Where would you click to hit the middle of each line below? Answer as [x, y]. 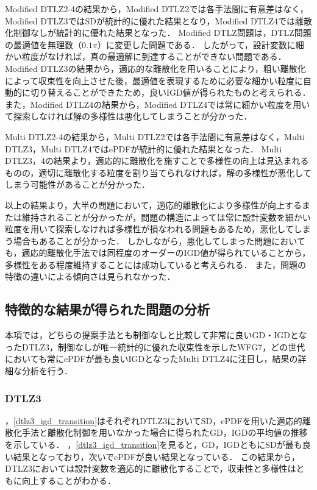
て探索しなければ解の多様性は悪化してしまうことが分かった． [129, 116]
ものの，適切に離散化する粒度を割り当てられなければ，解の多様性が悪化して [158, 172]
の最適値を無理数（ [43, 44]
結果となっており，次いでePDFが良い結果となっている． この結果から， [156, 456]
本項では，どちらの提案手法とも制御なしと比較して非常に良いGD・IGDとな [156, 335]
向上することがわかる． [69, 480]
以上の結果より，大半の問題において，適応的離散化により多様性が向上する [154, 204]
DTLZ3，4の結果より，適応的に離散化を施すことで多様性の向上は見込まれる [157, 161]
